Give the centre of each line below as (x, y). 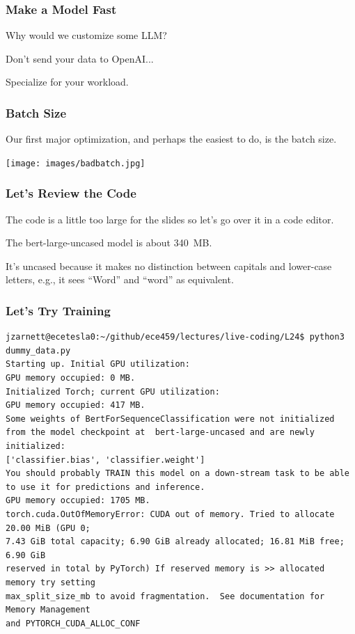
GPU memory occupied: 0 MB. (71, 378)
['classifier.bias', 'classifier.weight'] (105, 460)
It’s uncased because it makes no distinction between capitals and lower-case (169, 266)
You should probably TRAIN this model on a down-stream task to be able (177, 474)
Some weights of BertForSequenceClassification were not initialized (170, 419)
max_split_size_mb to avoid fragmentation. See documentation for (165, 596)
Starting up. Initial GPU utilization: (98, 364)
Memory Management (48, 610)
